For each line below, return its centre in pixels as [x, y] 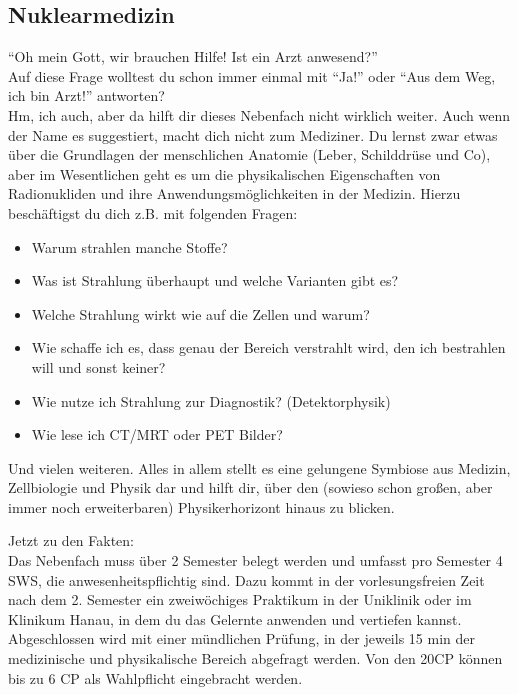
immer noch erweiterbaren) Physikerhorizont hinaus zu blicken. [201, 506]
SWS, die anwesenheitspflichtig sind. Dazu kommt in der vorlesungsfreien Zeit [246, 579]
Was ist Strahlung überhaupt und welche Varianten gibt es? [215, 280]
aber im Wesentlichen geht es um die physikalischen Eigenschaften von [224, 173]
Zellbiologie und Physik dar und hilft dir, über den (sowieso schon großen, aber [250, 487]
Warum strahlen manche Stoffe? [129, 246]
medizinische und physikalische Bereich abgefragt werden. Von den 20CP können [255, 658]
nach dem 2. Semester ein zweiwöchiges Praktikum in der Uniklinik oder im [240, 599]
